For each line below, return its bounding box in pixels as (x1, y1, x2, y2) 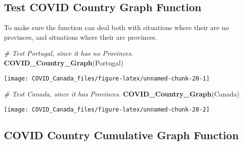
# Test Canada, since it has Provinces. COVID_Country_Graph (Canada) (4, 89, 240, 99)
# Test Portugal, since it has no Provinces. (4, 48, 133, 58)
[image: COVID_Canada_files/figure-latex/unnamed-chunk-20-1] (4, 75, 210, 82)
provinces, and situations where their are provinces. (4, 32, 157, 42)
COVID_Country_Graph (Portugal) (4, 57, 124, 67)
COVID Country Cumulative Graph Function (4, 127, 239, 142)
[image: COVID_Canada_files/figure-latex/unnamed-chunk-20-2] (4, 106, 210, 113)
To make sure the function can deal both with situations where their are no (4, 22, 229, 32)
